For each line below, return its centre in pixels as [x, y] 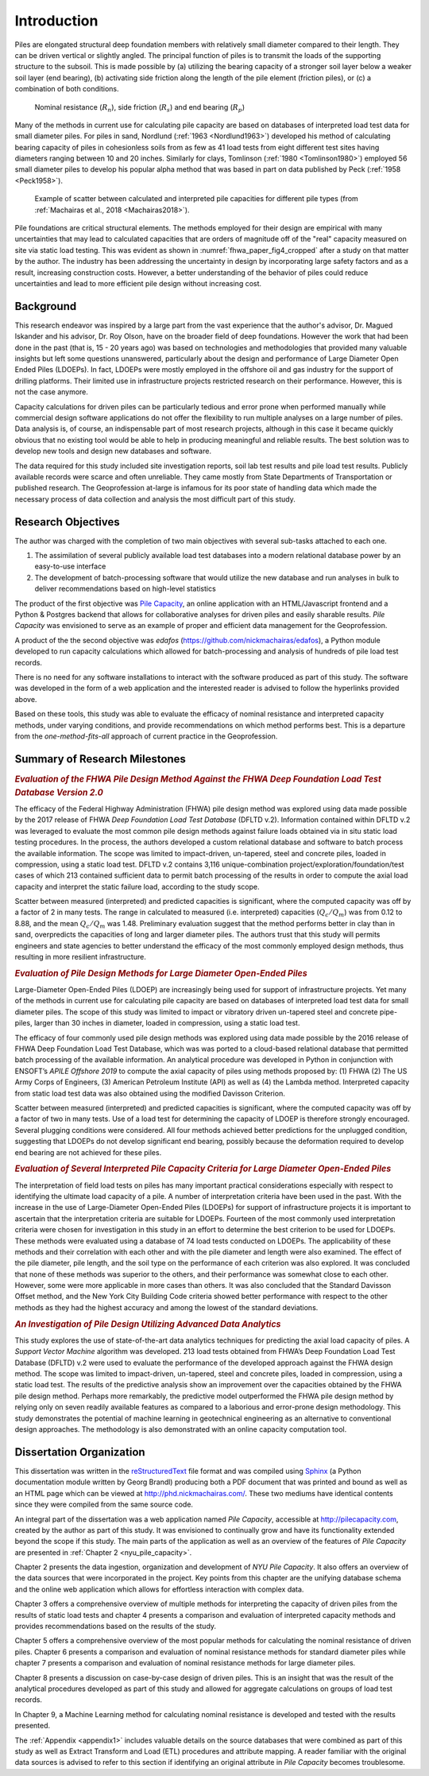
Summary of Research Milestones [100, 759]
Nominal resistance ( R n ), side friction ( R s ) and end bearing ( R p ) [140, 108]
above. [26, 699]
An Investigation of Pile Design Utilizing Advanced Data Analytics [148, 1324]
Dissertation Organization [80, 1452]
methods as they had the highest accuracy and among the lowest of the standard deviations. [166, 1307]
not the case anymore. [52, 392]
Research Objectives [67, 522]
